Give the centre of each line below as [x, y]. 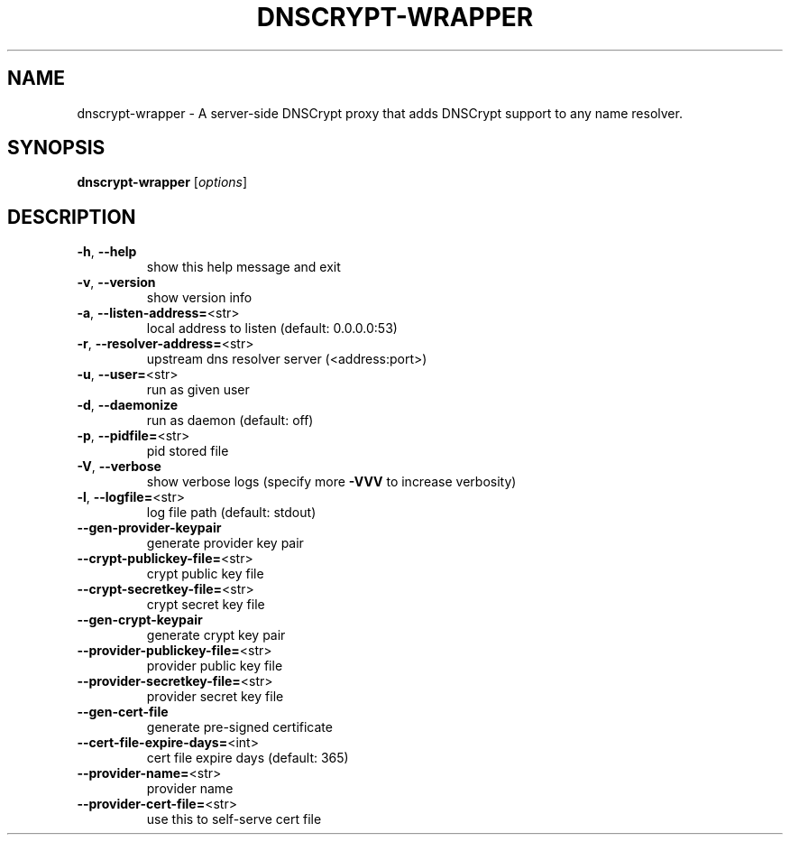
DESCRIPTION [72, 217]
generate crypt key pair [216, 635]
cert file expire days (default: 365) [248, 758]
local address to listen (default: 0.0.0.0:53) [272, 328]
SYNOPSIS [56, 148]
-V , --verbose [119, 467]
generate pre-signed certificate [239, 727]
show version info [199, 298]
